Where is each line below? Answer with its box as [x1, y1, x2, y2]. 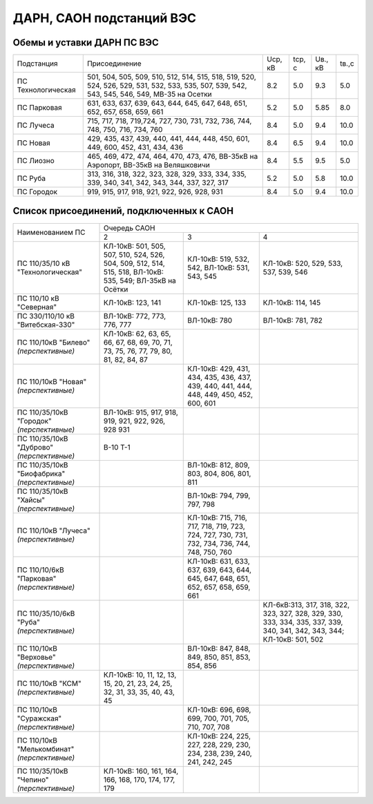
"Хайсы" [17, 495, 46, 504]
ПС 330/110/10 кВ [17, 311, 75, 320]
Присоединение [86, 59, 142, 68]
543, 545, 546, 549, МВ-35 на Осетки [86, 90, 212, 99]
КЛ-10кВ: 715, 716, [187, 513, 248, 522]
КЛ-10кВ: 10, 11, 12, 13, [103, 670, 177, 680]
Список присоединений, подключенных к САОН [12, 205, 234, 217]
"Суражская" [17, 714, 62, 723]
